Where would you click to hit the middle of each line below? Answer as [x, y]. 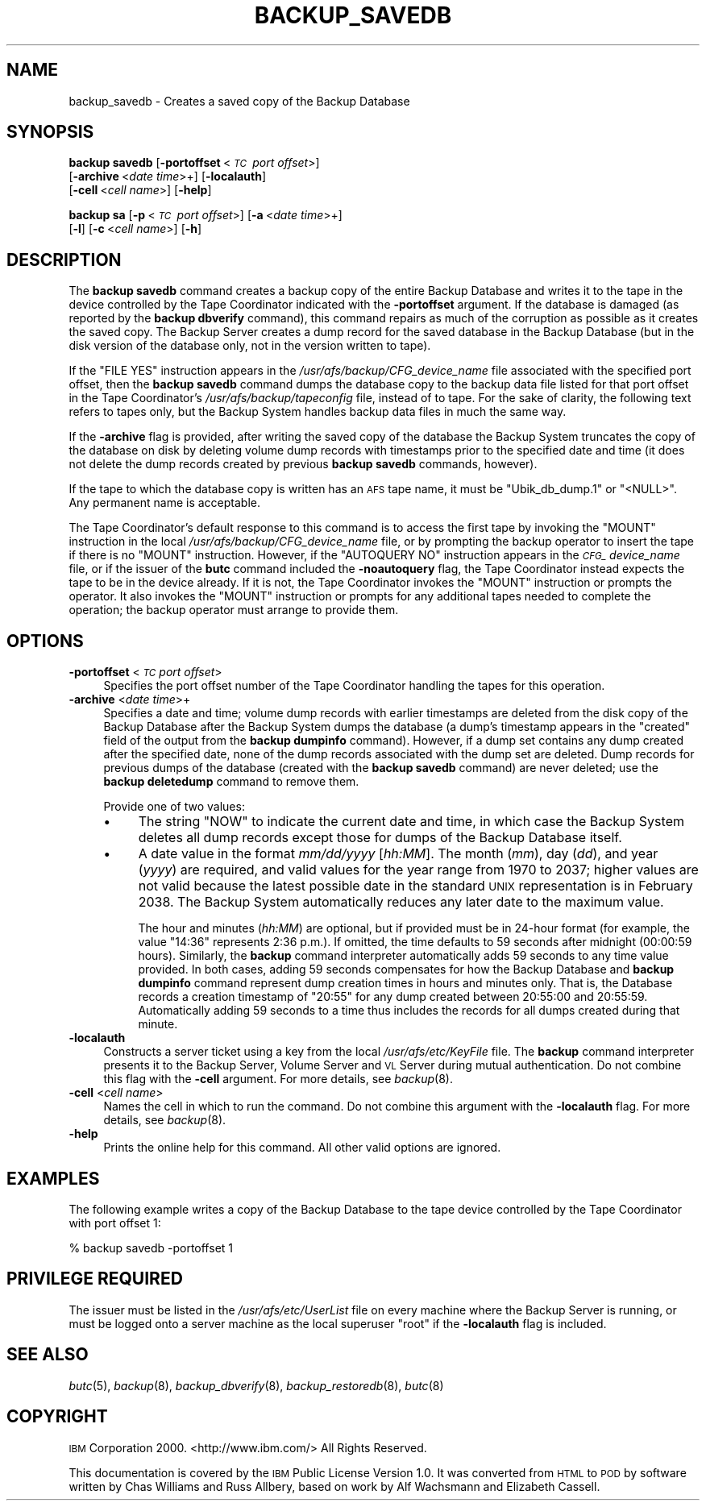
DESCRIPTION [64, 259]
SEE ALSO [48, 1355]
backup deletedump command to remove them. [231, 782]
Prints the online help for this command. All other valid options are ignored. [302, 1148]
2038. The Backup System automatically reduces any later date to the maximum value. [401, 902]
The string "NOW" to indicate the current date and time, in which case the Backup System [411, 822]
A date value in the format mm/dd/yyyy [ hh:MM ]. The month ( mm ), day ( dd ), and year [398, 854]
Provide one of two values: [174, 807]
